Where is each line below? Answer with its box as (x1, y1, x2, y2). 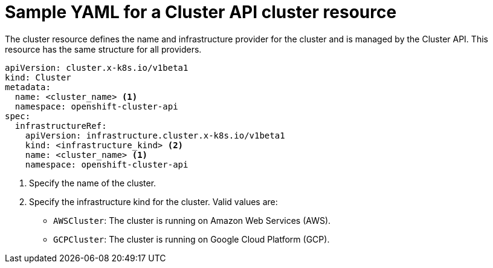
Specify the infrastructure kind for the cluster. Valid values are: (29, 196, 278, 207)
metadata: (5, 82, 51, 92)
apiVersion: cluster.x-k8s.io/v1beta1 (5, 62, 188, 73)
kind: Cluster (5, 72, 71, 82)
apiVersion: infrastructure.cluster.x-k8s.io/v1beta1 (25, 130, 285, 140)
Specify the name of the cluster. (29, 177, 156, 188)
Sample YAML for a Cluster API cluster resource (5, 2, 397, 22)
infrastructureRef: (14, 120, 107, 131)
